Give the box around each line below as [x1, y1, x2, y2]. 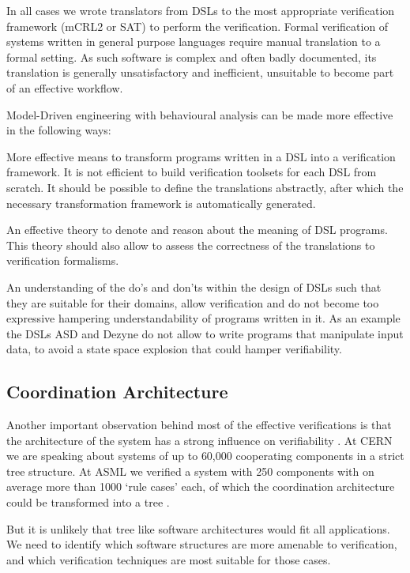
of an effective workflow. [6, 79, 123, 96]
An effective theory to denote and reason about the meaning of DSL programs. [6, 221, 388, 238]
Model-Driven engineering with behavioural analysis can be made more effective [6, 106, 393, 123]
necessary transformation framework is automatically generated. [6, 194, 316, 211]
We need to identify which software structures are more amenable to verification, [6, 536, 397, 552]
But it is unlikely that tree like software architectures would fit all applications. [6, 520, 390, 537]
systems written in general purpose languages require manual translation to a [6, 33, 381, 50]
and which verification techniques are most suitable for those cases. [6, 551, 331, 567]
